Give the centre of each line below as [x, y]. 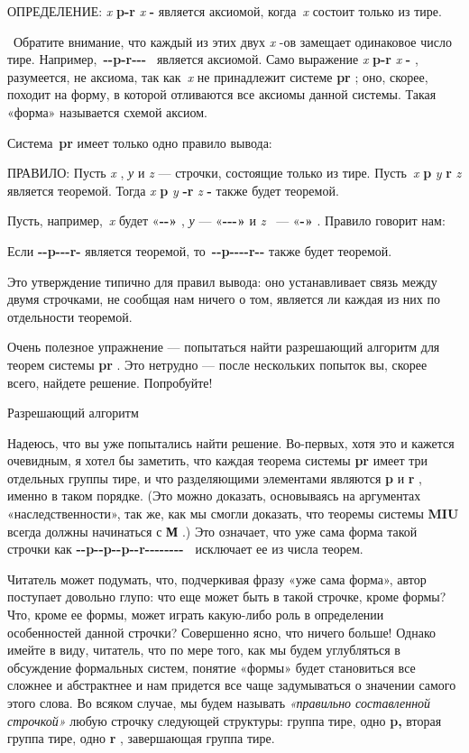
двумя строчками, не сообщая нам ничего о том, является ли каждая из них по [224, 299]
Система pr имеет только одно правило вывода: [140, 142]
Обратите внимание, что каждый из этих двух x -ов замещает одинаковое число [232, 41]
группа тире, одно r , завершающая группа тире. [141, 738]
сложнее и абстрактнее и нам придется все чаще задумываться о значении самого [232, 685]
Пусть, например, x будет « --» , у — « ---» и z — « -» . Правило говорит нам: [226, 220]
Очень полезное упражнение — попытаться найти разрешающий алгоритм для [224, 347]
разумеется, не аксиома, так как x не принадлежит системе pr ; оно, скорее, [218, 76]
